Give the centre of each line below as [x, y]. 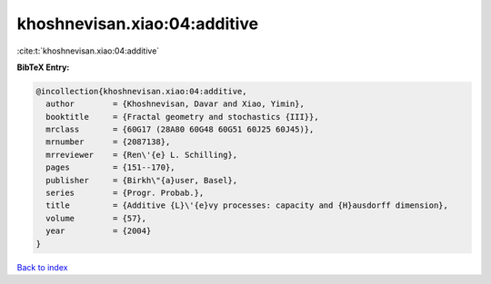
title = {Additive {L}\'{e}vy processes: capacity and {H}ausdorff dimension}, [247, 206]
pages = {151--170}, [111, 167]
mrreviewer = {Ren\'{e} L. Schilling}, [142, 155]
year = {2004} [99, 231]
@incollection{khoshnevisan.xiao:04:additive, [141, 91]
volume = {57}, [96, 218]
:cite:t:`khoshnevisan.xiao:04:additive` [88, 51]
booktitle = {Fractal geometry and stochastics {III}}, [182, 117]
